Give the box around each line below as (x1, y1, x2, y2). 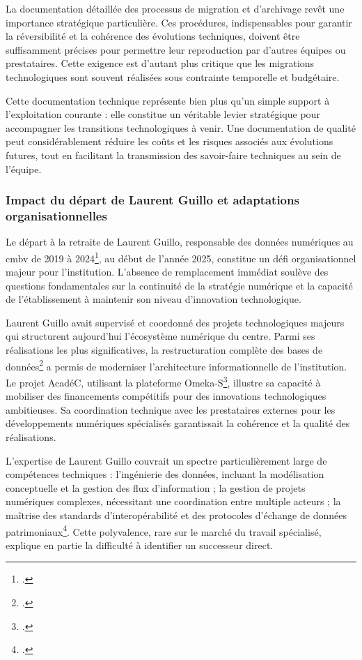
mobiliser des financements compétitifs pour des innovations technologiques (6, 389, 326, 403)
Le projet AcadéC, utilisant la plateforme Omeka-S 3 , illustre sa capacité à (6, 373, 321, 389)
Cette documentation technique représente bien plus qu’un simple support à (6, 93, 330, 107)
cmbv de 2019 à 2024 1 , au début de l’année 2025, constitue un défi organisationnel (6, 248, 356, 265)
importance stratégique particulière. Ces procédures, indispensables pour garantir (6, 15, 352, 29)
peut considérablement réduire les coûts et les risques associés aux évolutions (6, 134, 333, 149)
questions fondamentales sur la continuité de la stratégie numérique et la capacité (6, 278, 353, 292)
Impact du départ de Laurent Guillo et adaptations (6, 191, 299, 209)
